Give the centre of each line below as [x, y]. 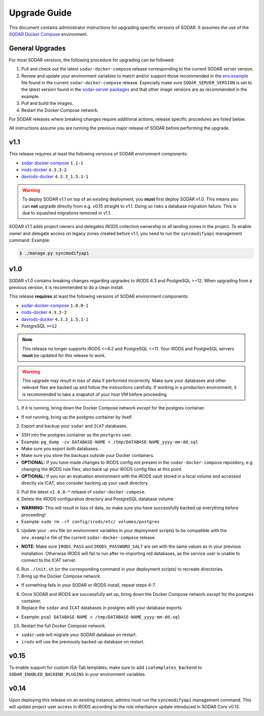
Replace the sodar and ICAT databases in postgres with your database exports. [102, 608]
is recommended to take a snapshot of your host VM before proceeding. [95, 394]
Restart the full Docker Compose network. [64, 626]
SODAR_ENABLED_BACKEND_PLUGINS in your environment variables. [77, 674]
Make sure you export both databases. [60, 449]
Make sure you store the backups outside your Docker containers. [88, 456]
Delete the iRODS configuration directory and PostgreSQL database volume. [98, 499]
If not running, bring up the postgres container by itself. [77, 417]
